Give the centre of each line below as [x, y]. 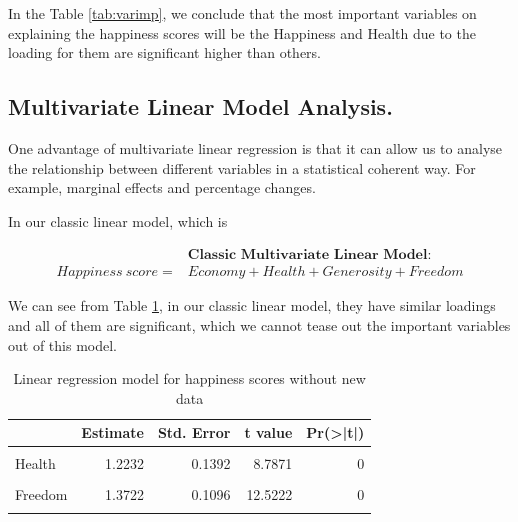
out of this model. [62, 344]
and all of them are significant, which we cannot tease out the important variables [259, 325]
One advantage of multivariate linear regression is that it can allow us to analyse [255, 147]
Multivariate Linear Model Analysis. [200, 106]
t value [268, 432]
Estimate [112, 432]
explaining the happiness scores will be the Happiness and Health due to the [242, 32]
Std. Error [194, 432]
